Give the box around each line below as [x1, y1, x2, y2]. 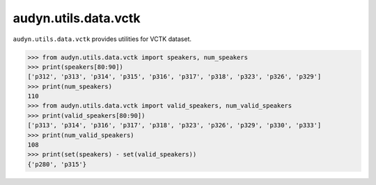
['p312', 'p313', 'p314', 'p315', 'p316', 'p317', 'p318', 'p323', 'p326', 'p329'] [27, 73, 322, 81]
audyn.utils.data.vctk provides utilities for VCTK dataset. [13, 35, 191, 43]
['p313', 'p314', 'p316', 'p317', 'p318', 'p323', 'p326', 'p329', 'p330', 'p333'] [27, 122, 322, 129]
